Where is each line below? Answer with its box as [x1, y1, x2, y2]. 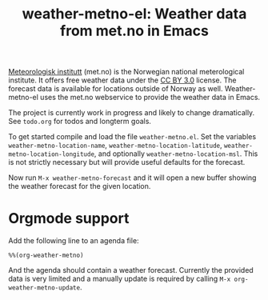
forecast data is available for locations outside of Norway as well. [8, 84, 223, 94]
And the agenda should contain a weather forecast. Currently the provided [8, 266, 254, 275]
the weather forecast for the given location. [8, 182, 151, 191]
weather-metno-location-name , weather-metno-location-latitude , [8, 141, 222, 150]
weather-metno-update [8, 284, 81, 292]
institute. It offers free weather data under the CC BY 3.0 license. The [8, 75, 237, 85]
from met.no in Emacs [59, 22, 210, 40]
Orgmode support [8, 210, 130, 228]
